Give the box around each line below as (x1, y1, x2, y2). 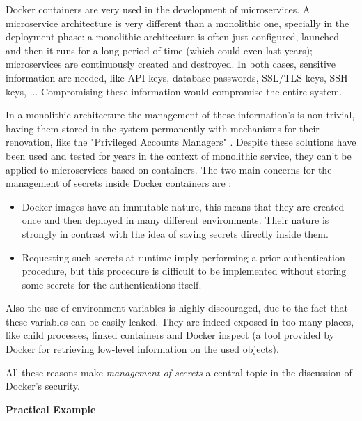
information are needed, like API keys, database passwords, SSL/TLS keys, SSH (6, 70, 348, 84)
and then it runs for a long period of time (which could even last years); (6, 43, 313, 57)
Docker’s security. (6, 378, 80, 393)
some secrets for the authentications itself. (22, 277, 202, 291)
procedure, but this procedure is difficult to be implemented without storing (22, 263, 347, 278)
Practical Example (6, 401, 96, 416)
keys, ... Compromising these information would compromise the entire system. (6, 84, 343, 98)
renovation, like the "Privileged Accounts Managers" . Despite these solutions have (6, 135, 356, 149)
